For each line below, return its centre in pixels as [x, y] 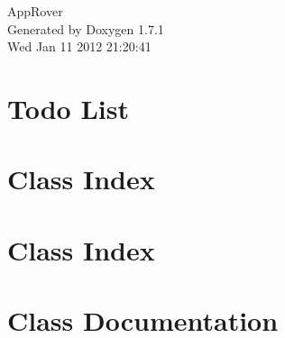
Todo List [68, 108]
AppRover [35, 11]
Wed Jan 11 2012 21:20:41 [79, 46]
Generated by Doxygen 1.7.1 [86, 28]
